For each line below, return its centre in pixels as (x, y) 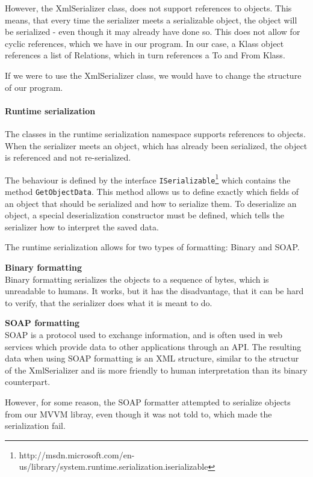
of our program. (34, 87)
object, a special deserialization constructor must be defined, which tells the (145, 215)
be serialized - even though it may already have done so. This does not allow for (153, 32)
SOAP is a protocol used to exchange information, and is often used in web (144, 335)
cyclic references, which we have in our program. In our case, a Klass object (144, 43)
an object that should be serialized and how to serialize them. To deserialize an (151, 203)
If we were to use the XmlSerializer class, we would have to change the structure (153, 75)
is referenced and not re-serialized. (68, 157)
